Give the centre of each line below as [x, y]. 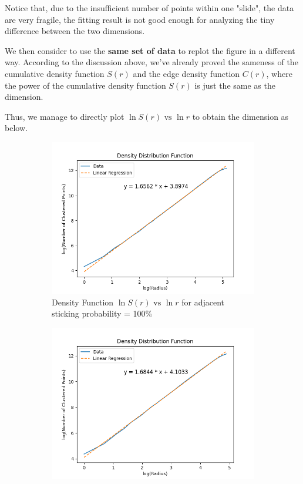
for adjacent [203, 302]
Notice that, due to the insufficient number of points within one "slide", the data [149, 8]
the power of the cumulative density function [85, 85]
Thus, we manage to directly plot [65, 116]
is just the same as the [235, 85]
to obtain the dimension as [240, 116]
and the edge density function [186, 73]
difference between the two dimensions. [75, 31]
